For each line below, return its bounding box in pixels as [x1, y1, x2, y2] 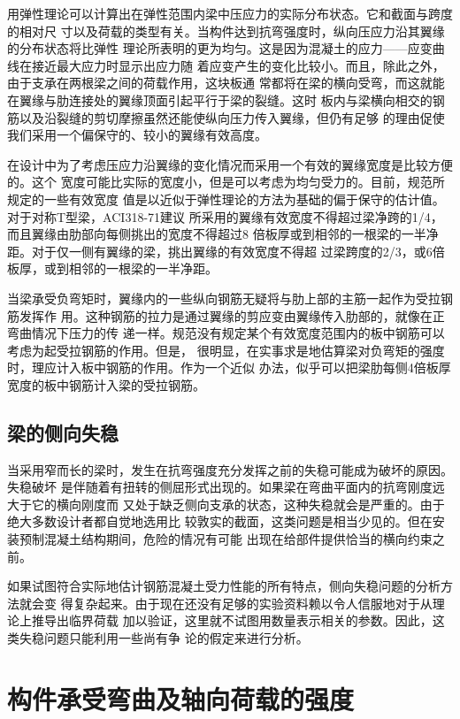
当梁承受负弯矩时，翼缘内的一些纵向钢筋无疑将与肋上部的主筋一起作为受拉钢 [7, 288, 453, 307]
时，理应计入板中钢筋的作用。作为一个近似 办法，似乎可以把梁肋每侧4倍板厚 [7, 358, 451, 377]
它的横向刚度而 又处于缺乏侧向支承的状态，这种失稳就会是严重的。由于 [31, 494, 445, 513]
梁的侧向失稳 [7, 418, 119, 446]
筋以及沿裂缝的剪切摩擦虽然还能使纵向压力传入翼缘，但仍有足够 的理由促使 [7, 108, 445, 126]
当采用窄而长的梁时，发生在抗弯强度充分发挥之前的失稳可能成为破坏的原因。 [7, 460, 453, 478]
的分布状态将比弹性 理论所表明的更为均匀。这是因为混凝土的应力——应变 [7, 39, 433, 57]
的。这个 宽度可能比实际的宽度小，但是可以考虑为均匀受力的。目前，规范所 [7, 172, 445, 191]
